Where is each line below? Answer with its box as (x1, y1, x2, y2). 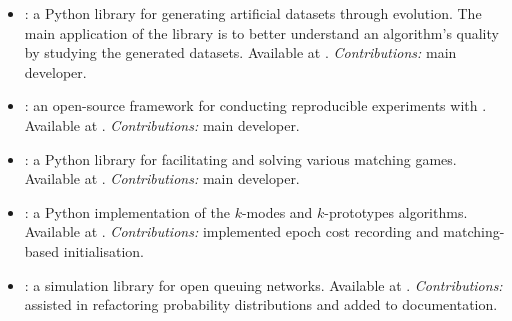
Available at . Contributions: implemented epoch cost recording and (24, 221, 439, 242)
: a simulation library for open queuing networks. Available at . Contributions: (24, 274, 503, 295)
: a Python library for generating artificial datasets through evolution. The (24, 3, 482, 23)
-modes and (241, 201, 313, 222)
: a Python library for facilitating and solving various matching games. (24, 148, 457, 169)
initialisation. (63, 240, 144, 261)
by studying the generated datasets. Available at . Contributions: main (24, 42, 457, 63)
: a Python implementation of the (24, 201, 230, 222)
